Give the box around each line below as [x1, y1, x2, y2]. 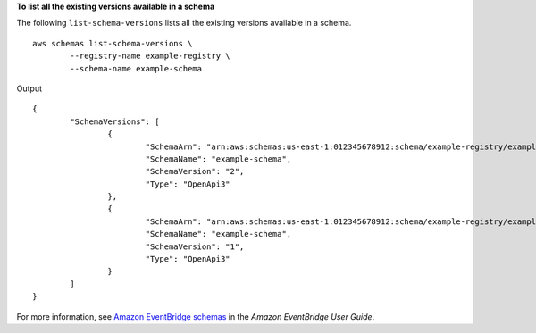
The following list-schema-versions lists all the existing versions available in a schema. [16, 18, 352, 29]
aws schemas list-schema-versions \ [32, 38, 193, 48]
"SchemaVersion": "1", [145, 241, 245, 252]
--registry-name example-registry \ [70, 51, 231, 62]
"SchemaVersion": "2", [145, 166, 245, 177]
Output [16, 83, 42, 94]
